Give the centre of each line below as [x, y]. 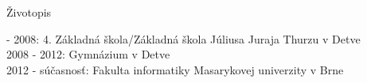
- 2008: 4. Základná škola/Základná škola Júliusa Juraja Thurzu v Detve [183, 38]
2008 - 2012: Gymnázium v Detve [88, 54]
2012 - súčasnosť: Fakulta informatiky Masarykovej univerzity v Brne [175, 69]
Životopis [29, 12]
